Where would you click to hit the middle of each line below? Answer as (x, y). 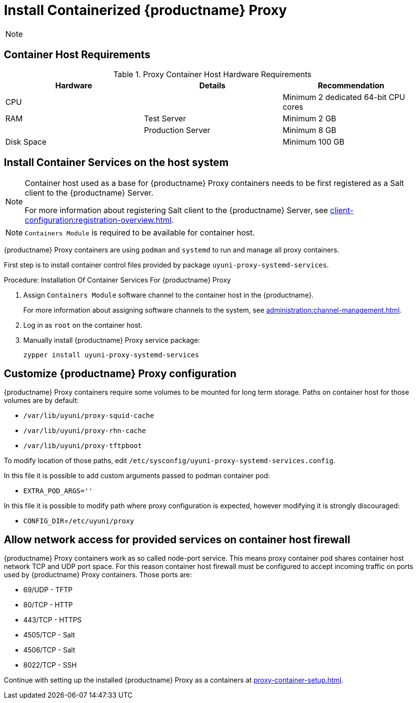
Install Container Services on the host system (116, 163)
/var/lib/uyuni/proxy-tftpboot (83, 446)
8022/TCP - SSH (50, 665)
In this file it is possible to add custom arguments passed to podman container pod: (137, 476)
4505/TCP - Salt (49, 635)
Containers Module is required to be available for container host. (140, 233)
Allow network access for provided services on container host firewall (177, 539)
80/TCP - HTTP (48, 605)
